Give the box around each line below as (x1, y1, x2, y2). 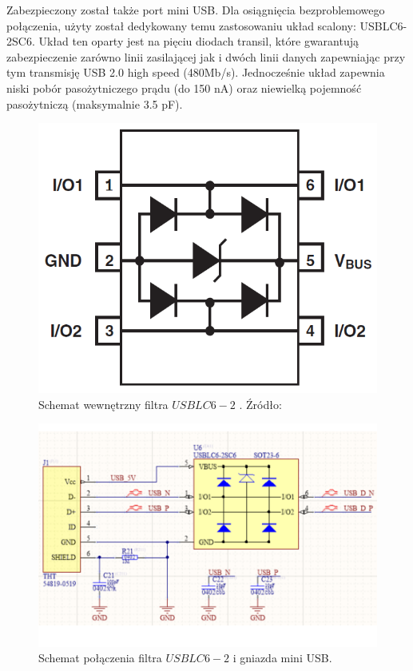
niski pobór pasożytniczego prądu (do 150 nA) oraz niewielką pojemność (6, 79, 362, 96)
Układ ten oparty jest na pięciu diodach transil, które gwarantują (38, 33, 359, 50)
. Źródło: (239, 395, 282, 412)
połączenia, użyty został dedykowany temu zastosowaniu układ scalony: (6, 17, 356, 34)
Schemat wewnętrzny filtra (38, 395, 169, 412)
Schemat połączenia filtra (38, 649, 162, 666)
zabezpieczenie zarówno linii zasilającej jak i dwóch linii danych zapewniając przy (6, 48, 406, 65)
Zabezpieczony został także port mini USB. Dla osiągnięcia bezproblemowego (6, 2, 385, 18)
